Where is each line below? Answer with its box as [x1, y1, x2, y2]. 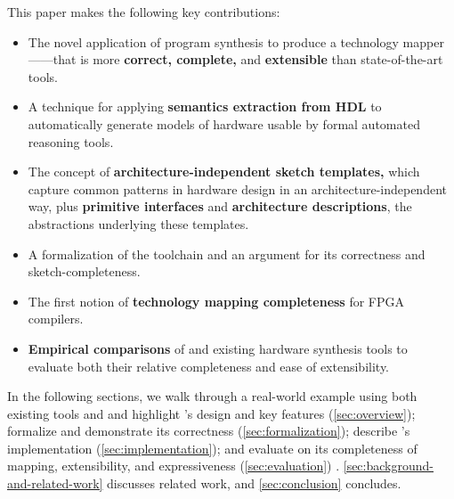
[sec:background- [343, 456, 434, 475]
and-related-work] [7, 474, 103, 493]
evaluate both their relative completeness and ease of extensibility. [28, 356, 389, 375]
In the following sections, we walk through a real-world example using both [7, 387, 418, 405]
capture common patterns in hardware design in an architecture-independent [28, 179, 447, 198]
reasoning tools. [28, 132, 114, 151]
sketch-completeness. [28, 262, 141, 281]
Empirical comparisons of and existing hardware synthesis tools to [28, 339, 408, 357]
